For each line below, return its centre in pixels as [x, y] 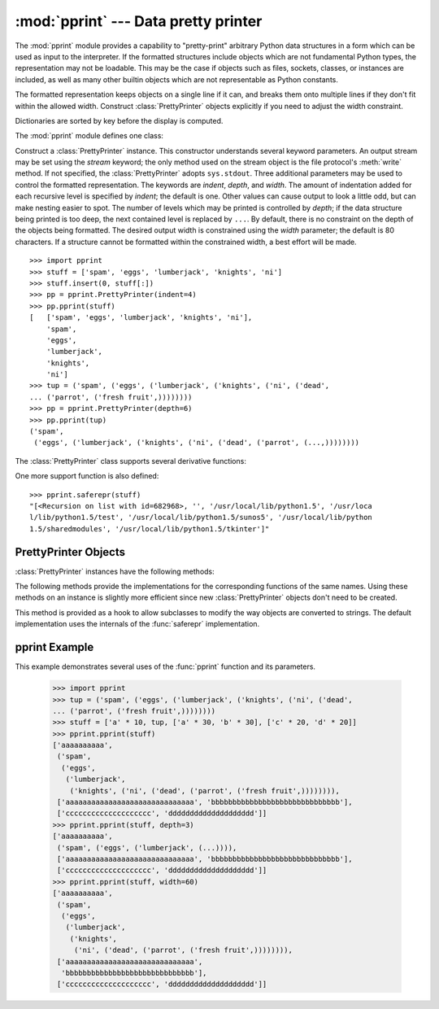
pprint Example [54, 647]
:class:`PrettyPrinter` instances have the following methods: [115, 571]
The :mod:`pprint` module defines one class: [89, 136]
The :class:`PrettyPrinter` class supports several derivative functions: [131, 461]
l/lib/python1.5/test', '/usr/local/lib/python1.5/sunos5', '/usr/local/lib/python [201, 518]
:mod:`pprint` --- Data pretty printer [139, 21]
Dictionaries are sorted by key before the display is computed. [119, 120]
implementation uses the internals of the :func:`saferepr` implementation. [137, 624]
